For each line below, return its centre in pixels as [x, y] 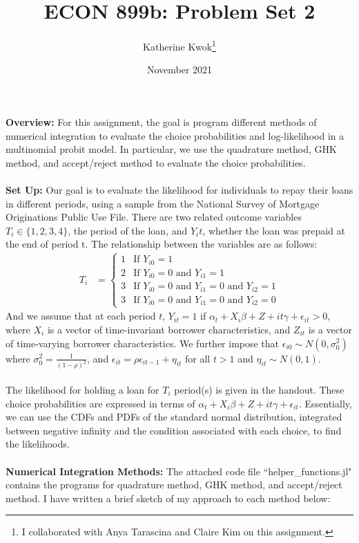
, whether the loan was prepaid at [274, 230]
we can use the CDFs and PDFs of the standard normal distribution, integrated [174, 417]
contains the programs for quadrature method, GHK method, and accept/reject [174, 485]
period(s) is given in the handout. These [259, 390]
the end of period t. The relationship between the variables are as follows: [162, 244]
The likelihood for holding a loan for [83, 390]
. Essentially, [325, 403]
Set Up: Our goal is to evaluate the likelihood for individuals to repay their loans [179, 189]
